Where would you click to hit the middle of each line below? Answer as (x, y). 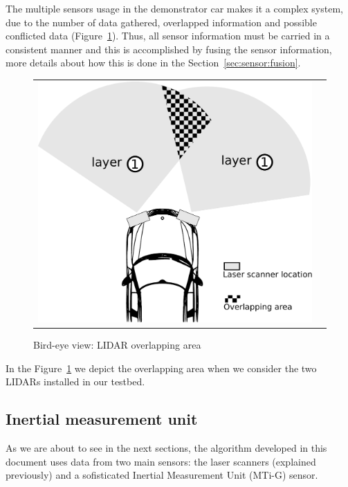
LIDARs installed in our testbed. (75, 382)
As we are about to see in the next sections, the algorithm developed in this (166, 448)
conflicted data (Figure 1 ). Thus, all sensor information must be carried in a (168, 36)
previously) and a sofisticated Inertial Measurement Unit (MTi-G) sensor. (162, 475)
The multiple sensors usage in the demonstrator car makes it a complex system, (174, 8)
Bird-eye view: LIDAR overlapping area (117, 345)
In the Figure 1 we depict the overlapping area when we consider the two (161, 368)
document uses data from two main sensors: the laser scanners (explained (161, 461)
